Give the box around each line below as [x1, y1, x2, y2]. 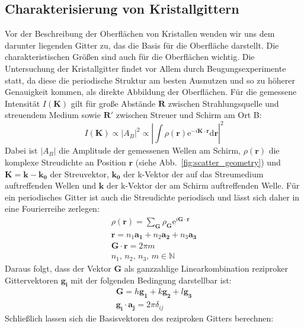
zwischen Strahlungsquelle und [168, 97, 279, 109]
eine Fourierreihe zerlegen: [5, 202, 100, 215]
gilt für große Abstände [71, 97, 156, 109]
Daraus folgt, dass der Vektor [5, 262, 111, 274]
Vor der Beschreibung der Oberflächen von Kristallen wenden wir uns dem [5, 27, 275, 40]
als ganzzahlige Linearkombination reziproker [124, 262, 288, 274]
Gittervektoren [5, 273, 59, 286]
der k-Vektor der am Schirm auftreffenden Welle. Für [106, 179, 300, 192]
